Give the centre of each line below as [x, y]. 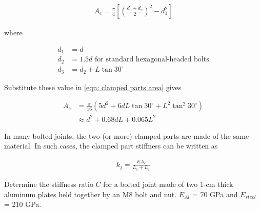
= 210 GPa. [23, 204]
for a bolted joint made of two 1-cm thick [168, 184]
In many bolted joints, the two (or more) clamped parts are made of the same [127, 135]
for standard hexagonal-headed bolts [152, 60]
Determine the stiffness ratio [49, 184]
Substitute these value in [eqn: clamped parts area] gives [93, 87]
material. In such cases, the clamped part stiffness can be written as [111, 146]
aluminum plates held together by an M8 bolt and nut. [91, 194]
